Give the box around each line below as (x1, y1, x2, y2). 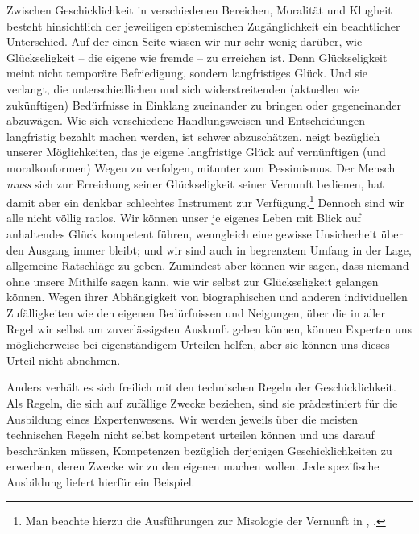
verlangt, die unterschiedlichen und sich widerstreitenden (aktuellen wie (6, 80, 359, 97)
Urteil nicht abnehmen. (6, 351, 121, 368)
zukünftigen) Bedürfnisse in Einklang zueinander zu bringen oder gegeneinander (6, 96, 402, 113)
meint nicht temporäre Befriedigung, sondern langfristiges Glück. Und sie (6, 64, 368, 81)
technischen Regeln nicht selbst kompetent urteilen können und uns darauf (6, 426, 375, 443)
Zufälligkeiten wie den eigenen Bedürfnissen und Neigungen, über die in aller (6, 304, 385, 321)
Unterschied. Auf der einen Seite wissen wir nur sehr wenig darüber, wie (6, 33, 363, 50)
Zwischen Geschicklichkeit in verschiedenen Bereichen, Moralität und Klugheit (6, 2, 392, 18)
